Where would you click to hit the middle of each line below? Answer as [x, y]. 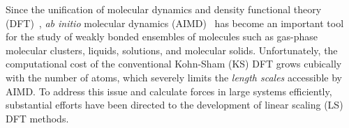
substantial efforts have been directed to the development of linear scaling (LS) [174, 105]
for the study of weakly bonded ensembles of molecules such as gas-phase [162, 37]
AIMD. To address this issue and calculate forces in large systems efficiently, [169, 91]
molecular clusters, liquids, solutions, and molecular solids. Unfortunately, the [172, 50]
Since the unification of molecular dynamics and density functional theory [164, 9]
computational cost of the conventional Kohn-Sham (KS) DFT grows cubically [174, 64]
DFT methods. [37, 118]
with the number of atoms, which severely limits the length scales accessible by [174, 77]
